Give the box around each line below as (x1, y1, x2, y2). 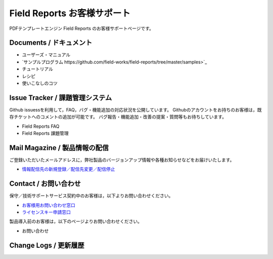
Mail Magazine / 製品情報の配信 (9, 143, 109, 152)
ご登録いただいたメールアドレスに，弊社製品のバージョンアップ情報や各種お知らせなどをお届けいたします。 (9, 157, 235, 163)
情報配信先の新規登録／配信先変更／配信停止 (22, 166, 115, 172)
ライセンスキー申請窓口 (22, 209, 71, 215)
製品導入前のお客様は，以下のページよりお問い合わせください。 (9, 218, 143, 225)
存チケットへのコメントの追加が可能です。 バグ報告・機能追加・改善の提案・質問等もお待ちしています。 (9, 114, 227, 120)
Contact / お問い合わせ (9, 179, 81, 188)
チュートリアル (22, 66, 53, 72)
